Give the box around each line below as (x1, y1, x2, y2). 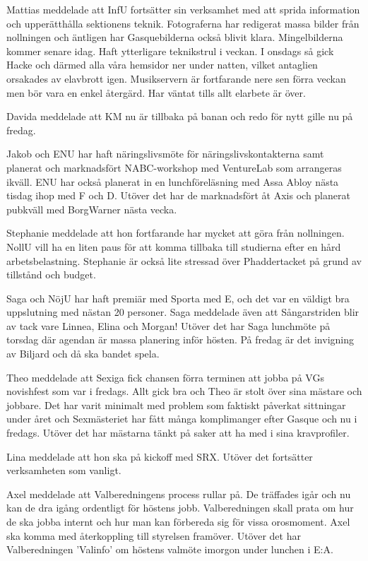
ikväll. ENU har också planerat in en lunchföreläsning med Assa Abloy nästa (6, 174, 339, 189)
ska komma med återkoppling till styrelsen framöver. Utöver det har (6, 528, 301, 543)
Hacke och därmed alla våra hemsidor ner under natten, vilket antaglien (6, 57, 318, 72)
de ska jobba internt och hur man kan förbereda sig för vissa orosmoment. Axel (6, 514, 350, 528)
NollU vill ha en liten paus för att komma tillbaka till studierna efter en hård (6, 239, 341, 254)
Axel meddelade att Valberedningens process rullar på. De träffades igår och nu (6, 486, 351, 501)
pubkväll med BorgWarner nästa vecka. (6, 201, 177, 216)
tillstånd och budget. (6, 267, 96, 282)
